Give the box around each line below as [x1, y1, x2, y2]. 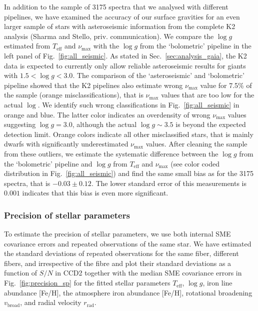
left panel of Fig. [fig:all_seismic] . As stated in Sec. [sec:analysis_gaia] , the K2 [4, 50, 247, 60]
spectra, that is [4, 177, 50, 188]
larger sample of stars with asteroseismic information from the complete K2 [4, 21, 235, 31]
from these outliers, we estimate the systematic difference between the [4, 148, 218, 158]
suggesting [4, 119, 36, 129]
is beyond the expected [175, 119, 246, 129]
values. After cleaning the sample [145, 138, 247, 149]
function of [4, 267, 37, 278]
